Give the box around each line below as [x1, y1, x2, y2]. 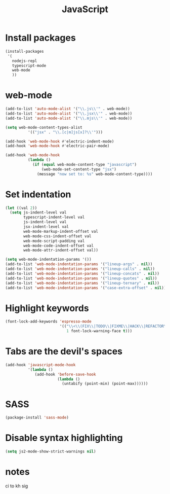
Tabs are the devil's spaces [5, 346, 123, 357]
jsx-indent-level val [23, 224, 69, 229]
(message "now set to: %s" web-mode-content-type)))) [37, 171, 153, 177]
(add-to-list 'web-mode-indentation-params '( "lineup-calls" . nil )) [5, 266, 155, 272]
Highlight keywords [5, 302, 90, 314]
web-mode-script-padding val [23, 238, 85, 243]
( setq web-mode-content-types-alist [5, 125, 82, 130]
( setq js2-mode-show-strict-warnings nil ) [5, 449, 96, 454]
